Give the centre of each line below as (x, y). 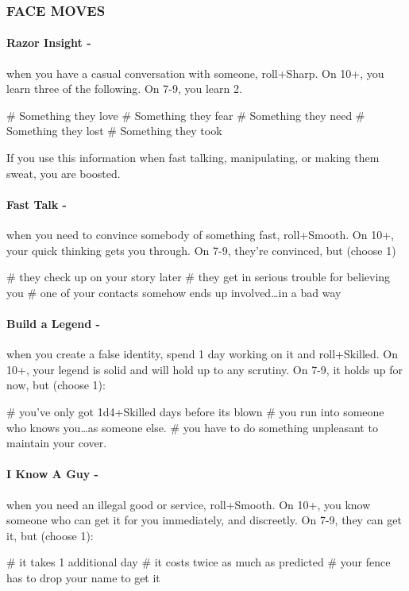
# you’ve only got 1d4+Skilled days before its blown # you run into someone (195, 411)
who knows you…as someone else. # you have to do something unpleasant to (192, 427)
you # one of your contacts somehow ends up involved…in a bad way (174, 292)
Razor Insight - (49, 42)
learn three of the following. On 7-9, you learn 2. (124, 89)
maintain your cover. (57, 443)
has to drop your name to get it (83, 577)
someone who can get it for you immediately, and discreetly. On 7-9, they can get (204, 520)
